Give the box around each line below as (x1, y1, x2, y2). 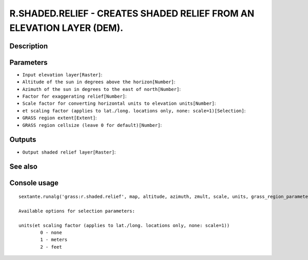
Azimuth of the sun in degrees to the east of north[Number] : (22, 86, 181, 92)
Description (9, 42, 48, 50)
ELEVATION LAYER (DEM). (9, 22, 123, 33)
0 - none (40, 229, 62, 235)
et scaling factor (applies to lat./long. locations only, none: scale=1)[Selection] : (22, 107, 246, 114)
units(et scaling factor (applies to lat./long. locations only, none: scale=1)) (18, 222, 230, 228)
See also (9, 162, 38, 171)
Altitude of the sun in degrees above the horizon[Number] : (22, 79, 176, 85)
